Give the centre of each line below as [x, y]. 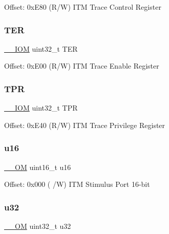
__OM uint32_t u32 [38, 226]
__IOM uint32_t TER [41, 48]
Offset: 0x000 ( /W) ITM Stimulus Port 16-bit [77, 184]
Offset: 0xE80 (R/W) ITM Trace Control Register [83, 7]
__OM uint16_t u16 [38, 167]
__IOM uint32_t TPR [41, 108]
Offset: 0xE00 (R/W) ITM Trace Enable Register [82, 66]
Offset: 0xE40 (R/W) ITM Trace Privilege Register [85, 125]
